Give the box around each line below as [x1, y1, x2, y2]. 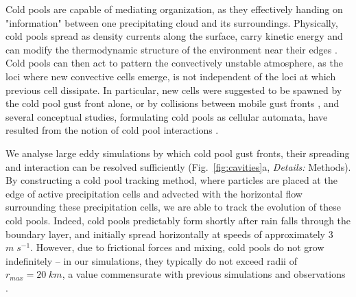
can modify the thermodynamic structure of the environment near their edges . [5, 42, 337, 56]
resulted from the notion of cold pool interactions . [5, 123, 219, 137]
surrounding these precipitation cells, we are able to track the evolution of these [5, 200, 341, 214]
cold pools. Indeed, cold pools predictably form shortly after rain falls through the [5, 213, 351, 227]
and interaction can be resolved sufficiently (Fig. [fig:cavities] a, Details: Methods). [5, 159, 351, 174]
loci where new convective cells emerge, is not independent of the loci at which [5, 69, 336, 83]
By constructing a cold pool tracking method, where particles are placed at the [5, 173, 337, 187]
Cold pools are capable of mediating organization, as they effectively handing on [5, 2, 343, 16]
